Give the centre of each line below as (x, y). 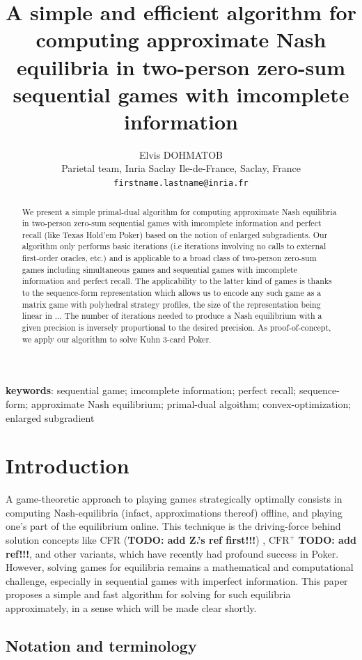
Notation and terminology (101, 646)
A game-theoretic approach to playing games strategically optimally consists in (174, 499)
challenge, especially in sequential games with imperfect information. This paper (177, 580)
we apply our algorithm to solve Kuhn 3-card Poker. (117, 339)
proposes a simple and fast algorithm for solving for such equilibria (148, 594)
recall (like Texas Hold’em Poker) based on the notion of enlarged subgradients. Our (175, 234)
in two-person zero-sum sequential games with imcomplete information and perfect (172, 223)
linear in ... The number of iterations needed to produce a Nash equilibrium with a (172, 316)
